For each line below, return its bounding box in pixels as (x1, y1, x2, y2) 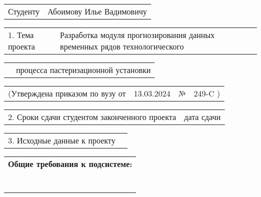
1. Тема (8, 29, 34, 40)
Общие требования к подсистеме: (8, 158, 133, 169)
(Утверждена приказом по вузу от (8, 87, 126, 99)
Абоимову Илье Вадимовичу (47, 5, 147, 17)
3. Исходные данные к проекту (8, 134, 115, 146)
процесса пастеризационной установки (16, 64, 151, 75)
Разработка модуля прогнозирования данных (60, 29, 215, 40)
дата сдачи (184, 111, 221, 122)
